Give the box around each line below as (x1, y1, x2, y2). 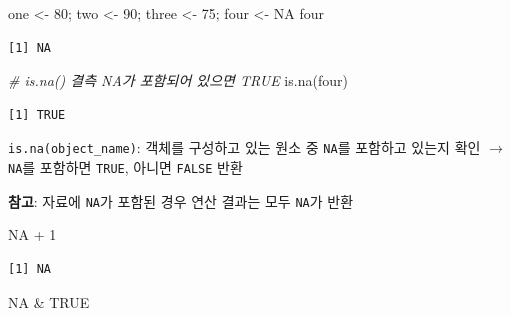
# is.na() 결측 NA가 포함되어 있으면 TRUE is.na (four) (8, 70, 348, 91)
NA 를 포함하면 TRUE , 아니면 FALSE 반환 (8, 157, 243, 178)
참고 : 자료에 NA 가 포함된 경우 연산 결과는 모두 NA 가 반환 (8, 190, 354, 211)
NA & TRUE (8, 291, 90, 312)
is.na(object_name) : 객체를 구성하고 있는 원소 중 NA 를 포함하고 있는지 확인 (8, 137, 481, 158)
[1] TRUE (8, 107, 66, 122)
